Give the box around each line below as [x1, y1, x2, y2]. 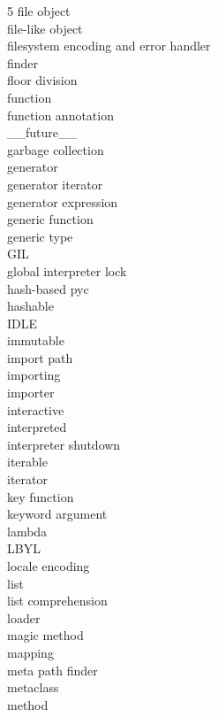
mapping [7, 643, 54, 661]
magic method [7, 626, 84, 644]
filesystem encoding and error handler [7, 36, 211, 55]
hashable [7, 297, 54, 315]
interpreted [7, 418, 67, 436]
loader [7, 608, 41, 627]
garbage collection [7, 140, 104, 158]
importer [7, 383, 55, 402]
